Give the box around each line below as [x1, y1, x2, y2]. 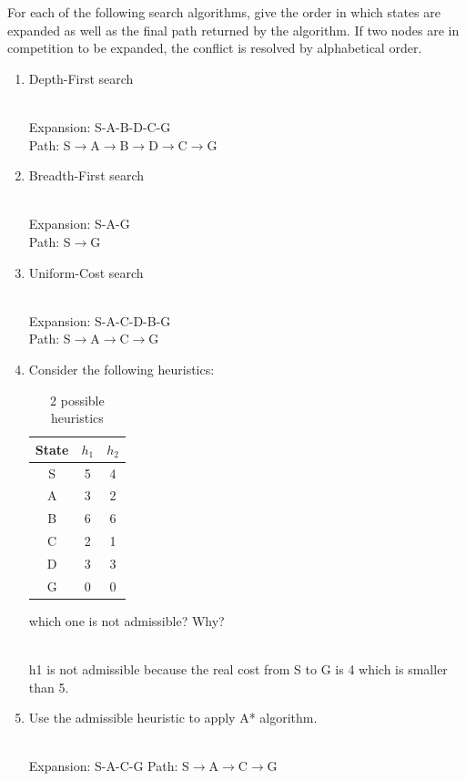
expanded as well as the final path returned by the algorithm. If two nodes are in [7, 20, 460, 39]
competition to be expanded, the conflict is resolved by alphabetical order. [7, 38, 422, 57]
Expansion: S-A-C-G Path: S [28, 756, 189, 776]
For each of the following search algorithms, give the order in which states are [7, 3, 441, 21]
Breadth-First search [28, 166, 145, 185]
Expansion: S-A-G [28, 214, 130, 233]
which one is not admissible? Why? [28, 611, 225, 630]
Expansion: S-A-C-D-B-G [28, 311, 171, 330]
